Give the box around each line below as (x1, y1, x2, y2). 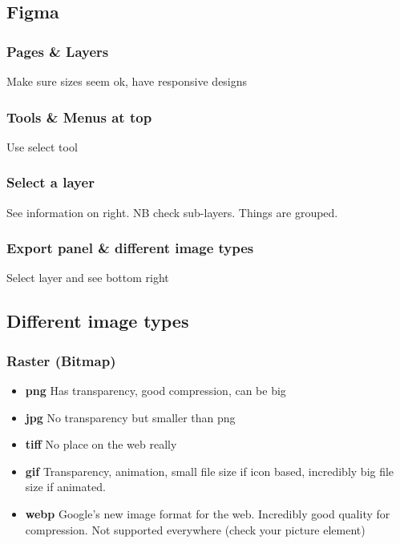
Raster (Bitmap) (6, 350, 116, 370)
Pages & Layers (6, 41, 109, 61)
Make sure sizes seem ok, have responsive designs (6, 73, 248, 89)
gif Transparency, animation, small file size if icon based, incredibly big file (25, 462, 394, 479)
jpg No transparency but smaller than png (25, 409, 236, 425)
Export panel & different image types (6, 238, 254, 258)
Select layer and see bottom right (6, 269, 169, 286)
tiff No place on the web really (25, 436, 177, 453)
